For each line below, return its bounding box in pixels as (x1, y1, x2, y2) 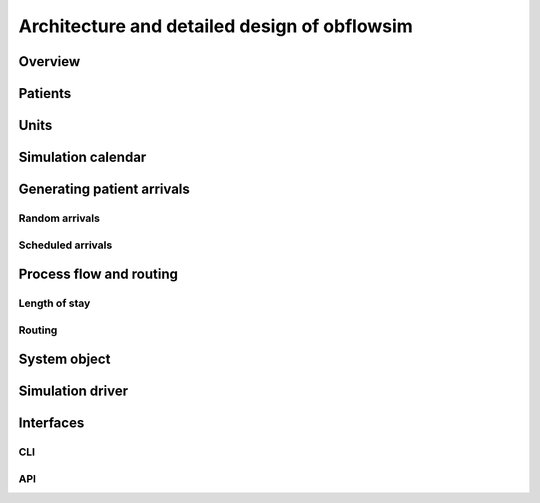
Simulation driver (18, 383, 129, 400)
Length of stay (18, 296, 91, 310)
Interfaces (18, 415, 85, 432)
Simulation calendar (18, 149, 147, 166)
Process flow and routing (18, 266, 179, 283)
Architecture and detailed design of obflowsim (18, 15, 414, 37)
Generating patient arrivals (18, 181, 190, 198)
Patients (18, 85, 72, 102)
